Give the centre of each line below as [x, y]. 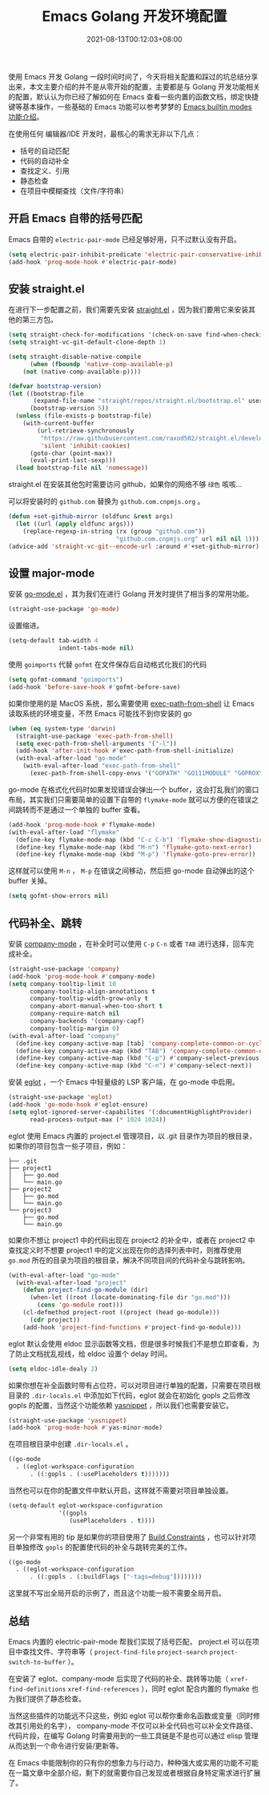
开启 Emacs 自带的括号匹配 [75, 218]
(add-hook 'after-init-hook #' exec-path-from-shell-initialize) [125, 751]
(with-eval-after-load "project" [71, 1282]
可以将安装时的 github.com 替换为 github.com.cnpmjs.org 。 [106, 501]
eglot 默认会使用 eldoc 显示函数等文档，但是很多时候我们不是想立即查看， [130, 1343]
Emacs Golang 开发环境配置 [134, 16]
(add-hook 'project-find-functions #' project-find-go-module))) [132, 1327]
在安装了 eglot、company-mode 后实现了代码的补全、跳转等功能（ [118, 1678]
